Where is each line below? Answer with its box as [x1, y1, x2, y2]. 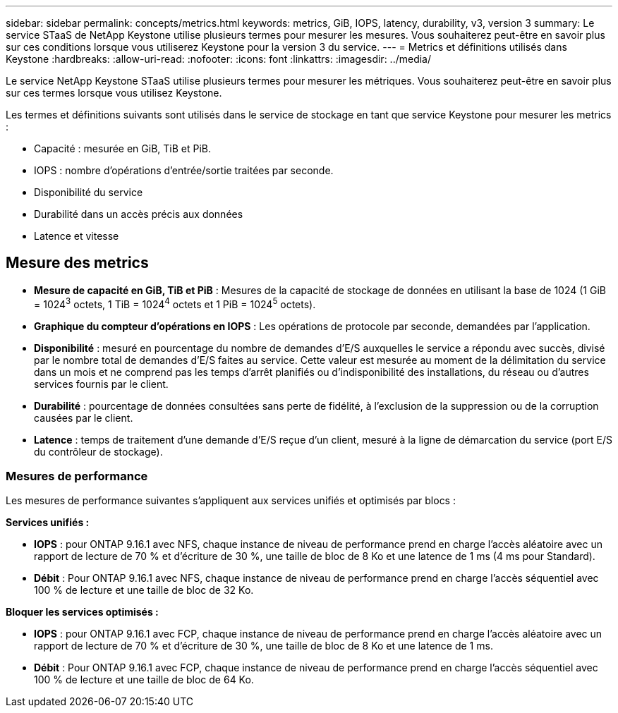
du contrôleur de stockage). [34, 445, 163, 458]
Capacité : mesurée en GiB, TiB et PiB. [34, 142, 212, 154]
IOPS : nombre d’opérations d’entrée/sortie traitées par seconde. [34, 164, 334, 176]
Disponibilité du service [34, 186, 143, 198]
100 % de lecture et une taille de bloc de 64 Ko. [34, 674, 254, 686]
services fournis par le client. [34, 377, 169, 390]
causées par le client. [34, 411, 133, 424]
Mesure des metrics [6, 254, 149, 272]
